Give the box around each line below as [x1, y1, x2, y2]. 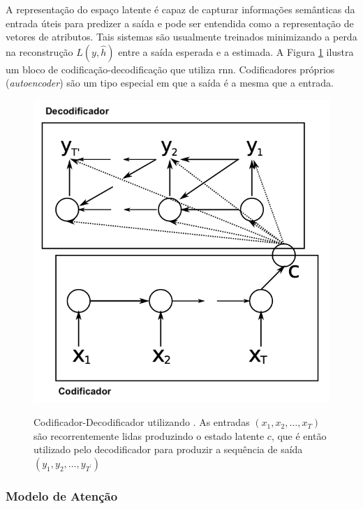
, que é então [271, 428, 327, 443]
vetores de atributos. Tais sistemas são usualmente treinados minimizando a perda [6, 29, 357, 44]
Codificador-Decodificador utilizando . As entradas [34, 415, 250, 429]
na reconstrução [6, 44, 73, 59]
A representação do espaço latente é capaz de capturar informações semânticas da [6, 2, 355, 16]
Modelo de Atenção [6, 487, 118, 504]
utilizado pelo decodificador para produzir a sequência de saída [34, 442, 303, 457]
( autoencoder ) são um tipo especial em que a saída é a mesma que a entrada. [6, 75, 334, 90]
